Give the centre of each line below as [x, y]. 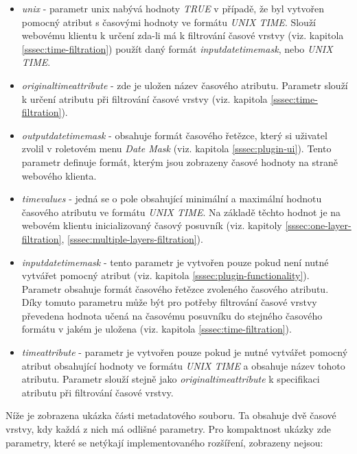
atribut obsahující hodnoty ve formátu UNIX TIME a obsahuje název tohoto [183, 365]
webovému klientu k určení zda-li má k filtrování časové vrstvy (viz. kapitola [183, 35]
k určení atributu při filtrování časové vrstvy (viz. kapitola [145, 98]
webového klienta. [59, 175]
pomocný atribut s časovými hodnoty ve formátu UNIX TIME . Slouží [169, 22]
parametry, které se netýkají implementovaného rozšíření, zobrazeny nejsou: [164, 442]
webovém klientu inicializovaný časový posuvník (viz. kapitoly [152, 225]
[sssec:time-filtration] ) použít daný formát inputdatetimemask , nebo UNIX [177, 48]
